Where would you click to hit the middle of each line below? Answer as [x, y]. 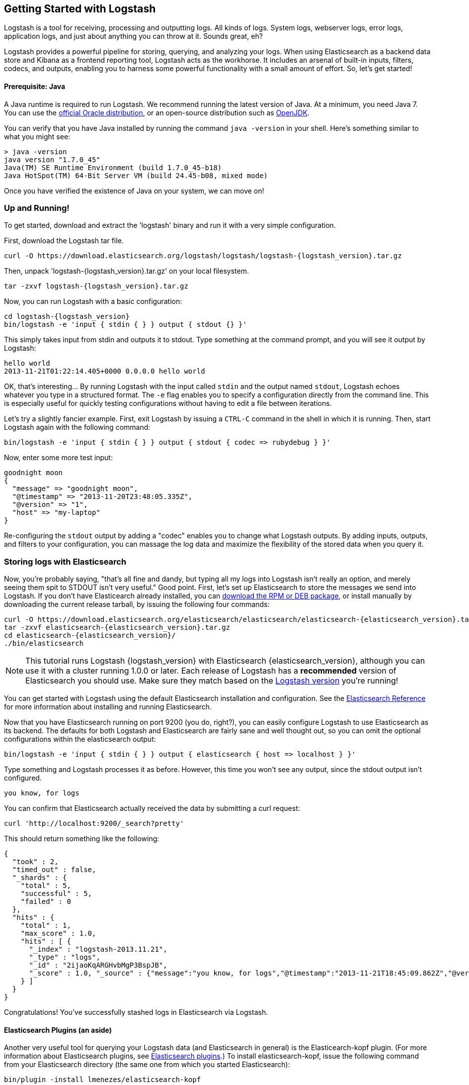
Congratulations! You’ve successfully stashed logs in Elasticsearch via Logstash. [136, 1012]
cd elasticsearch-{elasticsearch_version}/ [90, 636]
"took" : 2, [35, 862]
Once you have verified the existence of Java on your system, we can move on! [134, 191]
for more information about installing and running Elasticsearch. [108, 707]
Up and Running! [37, 208]
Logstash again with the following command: [77, 427]
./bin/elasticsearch [44, 643]
